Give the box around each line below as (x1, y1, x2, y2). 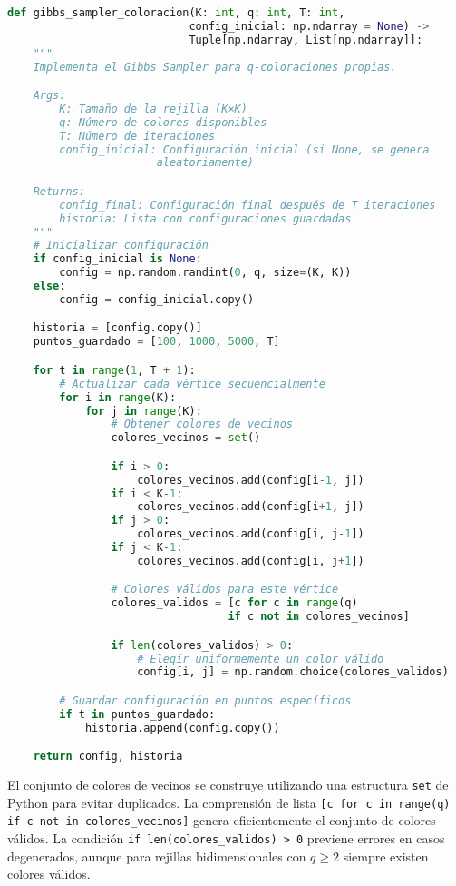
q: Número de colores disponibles (59, 115, 267, 129)
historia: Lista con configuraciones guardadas (59, 212, 352, 225)
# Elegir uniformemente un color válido (137, 652, 384, 665)
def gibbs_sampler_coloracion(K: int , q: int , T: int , (7, 6, 345, 19)
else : (33, 280, 66, 293)
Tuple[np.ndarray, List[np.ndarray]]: (189, 33, 423, 46)
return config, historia (33, 750, 183, 763)
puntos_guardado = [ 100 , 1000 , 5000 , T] (33, 335, 280, 349)
